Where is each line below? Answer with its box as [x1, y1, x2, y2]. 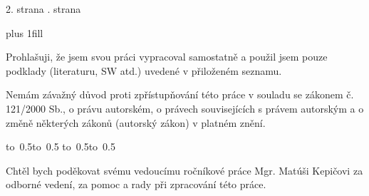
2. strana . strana [6, 1, 81, 16]
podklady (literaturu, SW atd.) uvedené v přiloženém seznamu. [6, 63, 282, 78]
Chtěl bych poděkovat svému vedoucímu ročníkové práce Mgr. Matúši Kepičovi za [6, 163, 363, 177]
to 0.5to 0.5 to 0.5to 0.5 [6, 139, 116, 154]
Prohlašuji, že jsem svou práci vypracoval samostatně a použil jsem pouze [6, 49, 328, 64]
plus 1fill [6, 25, 43, 40]
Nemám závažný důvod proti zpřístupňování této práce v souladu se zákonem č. [6, 87, 354, 102]
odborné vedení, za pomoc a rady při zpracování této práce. [6, 177, 266, 192]
